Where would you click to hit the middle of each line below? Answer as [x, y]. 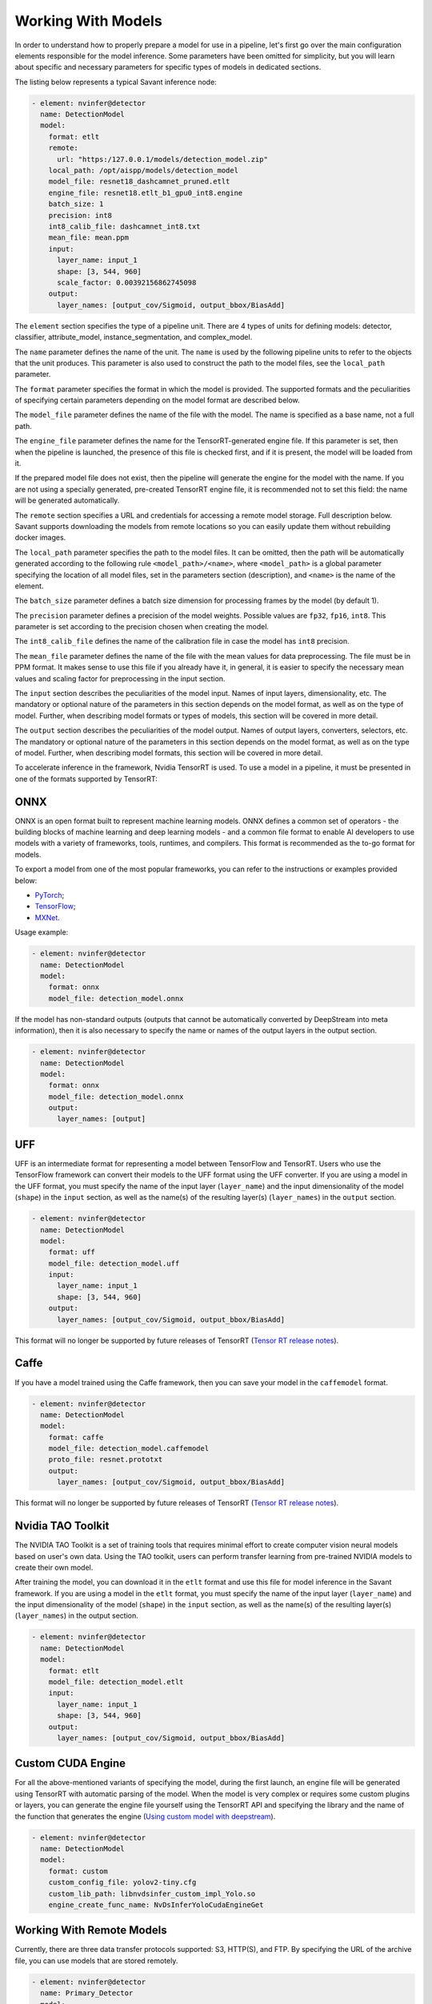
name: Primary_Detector [87, 1993]
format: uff [72, 1252]
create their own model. [54, 1567]
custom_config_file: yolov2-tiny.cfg [122, 1883]
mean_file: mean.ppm [89, 238]
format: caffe [76, 1437]
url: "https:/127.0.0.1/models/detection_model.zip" [162, 159]
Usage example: [42, 932]
